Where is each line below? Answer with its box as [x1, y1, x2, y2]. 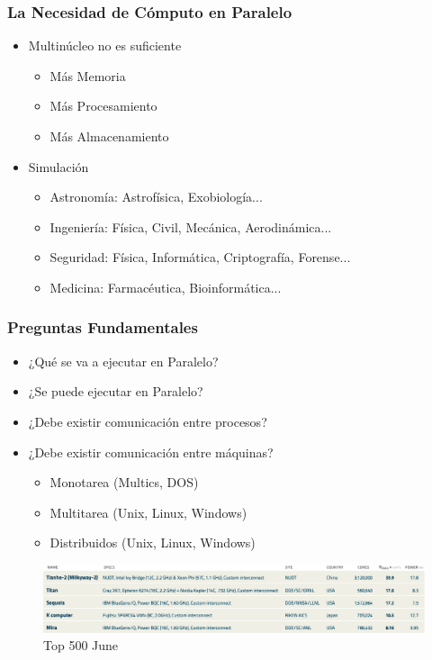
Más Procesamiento [49, 96, 157, 115]
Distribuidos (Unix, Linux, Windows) [49, 533, 256, 552]
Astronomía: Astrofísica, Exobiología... [49, 187, 263, 206]
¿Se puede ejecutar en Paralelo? [28, 382, 203, 401]
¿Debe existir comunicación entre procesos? [28, 411, 267, 430]
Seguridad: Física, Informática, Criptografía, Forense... [49, 248, 351, 267]
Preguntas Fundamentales [7, 316, 198, 339]
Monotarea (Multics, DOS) [49, 473, 199, 492]
